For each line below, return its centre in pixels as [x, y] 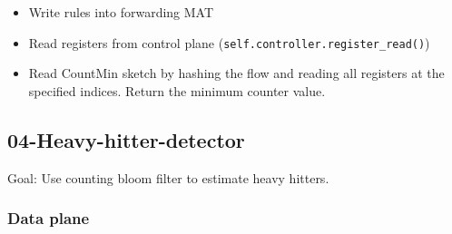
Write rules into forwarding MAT [121, 12]
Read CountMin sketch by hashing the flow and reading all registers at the [236, 73]
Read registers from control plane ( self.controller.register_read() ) [229, 42]
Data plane [49, 218]
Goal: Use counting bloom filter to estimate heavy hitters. [168, 177]
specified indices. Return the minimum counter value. [177, 90]
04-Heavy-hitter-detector [126, 139]
